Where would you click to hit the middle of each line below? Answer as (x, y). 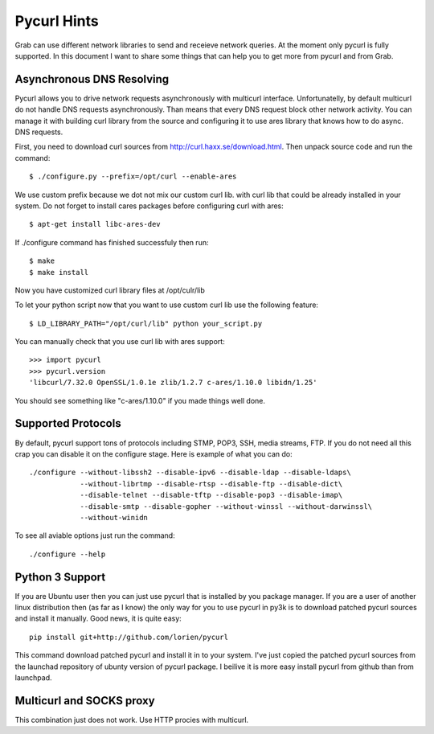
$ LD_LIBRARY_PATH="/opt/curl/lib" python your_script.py (146, 323)
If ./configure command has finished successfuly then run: (112, 242)
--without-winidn (114, 517)
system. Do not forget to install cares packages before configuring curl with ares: (149, 206)
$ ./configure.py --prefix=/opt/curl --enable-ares (133, 176)
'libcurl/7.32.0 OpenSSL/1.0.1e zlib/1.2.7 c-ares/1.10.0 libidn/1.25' (173, 383)
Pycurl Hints (57, 21)
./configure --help (68, 554)
